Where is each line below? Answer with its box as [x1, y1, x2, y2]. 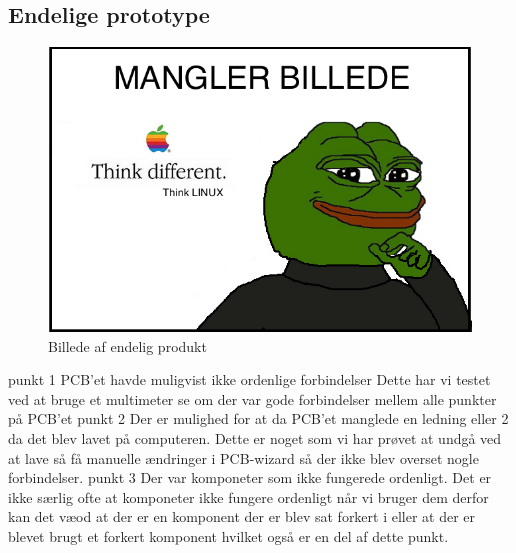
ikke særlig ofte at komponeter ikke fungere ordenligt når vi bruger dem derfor [8, 486, 489, 507]
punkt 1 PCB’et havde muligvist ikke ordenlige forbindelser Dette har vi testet [8, 369, 491, 390]
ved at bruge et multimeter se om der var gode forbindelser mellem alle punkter [8, 388, 497, 409]
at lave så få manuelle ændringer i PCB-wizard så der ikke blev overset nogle [8, 447, 479, 468]
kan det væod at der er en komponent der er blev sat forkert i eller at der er [8, 506, 476, 527]
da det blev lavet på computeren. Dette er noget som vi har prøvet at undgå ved [8, 428, 502, 449]
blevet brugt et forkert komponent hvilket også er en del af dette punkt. [8, 526, 449, 547]
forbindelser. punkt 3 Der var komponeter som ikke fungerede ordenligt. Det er [8, 467, 492, 488]
